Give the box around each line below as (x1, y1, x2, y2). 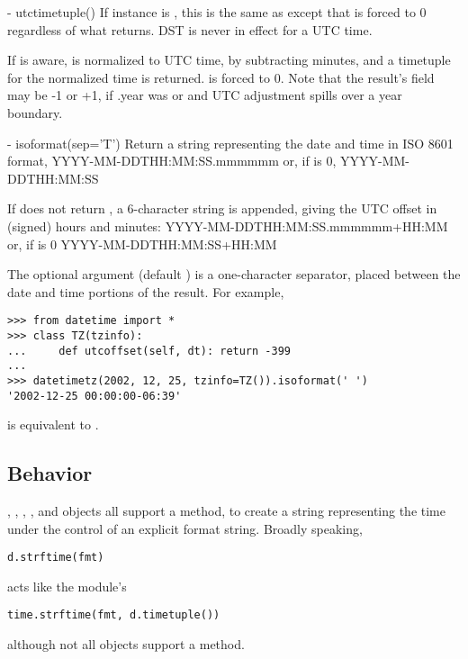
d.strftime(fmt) (7, 551, 104, 564)
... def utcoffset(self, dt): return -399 (7, 344, 291, 357)
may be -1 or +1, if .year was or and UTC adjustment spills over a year (7, 86, 402, 104)
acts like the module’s (7, 576, 127, 595)
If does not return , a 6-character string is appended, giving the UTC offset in (7, 199, 437, 218)
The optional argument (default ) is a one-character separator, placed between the (7, 265, 461, 284)
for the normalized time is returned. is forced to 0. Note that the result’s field (7, 68, 435, 86)
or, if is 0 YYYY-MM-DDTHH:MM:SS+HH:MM (7, 234, 277, 253)
